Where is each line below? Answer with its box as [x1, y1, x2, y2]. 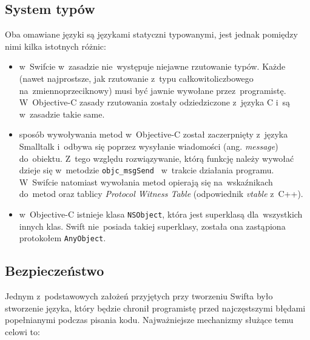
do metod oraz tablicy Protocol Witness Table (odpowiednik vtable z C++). [19, 187, 303, 200]
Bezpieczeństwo [5, 261, 104, 280]
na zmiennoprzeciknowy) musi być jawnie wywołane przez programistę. [19, 84, 286, 96]
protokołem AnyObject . [19, 232, 106, 244]
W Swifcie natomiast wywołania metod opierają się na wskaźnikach [19, 175, 273, 188]
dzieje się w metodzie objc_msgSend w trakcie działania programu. [19, 164, 274, 176]
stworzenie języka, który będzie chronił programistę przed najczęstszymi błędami [5, 301, 306, 314]
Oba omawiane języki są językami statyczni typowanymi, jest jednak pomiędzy [5, 28, 298, 41]
